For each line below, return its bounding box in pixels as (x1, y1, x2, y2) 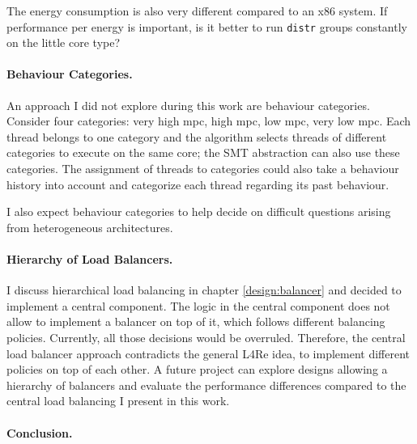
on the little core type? (6, 34, 121, 51)
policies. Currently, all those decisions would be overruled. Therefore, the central (6, 328, 406, 345)
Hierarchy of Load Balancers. (6, 250, 173, 267)
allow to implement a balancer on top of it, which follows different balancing (6, 313, 385, 330)
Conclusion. (6, 424, 73, 441)
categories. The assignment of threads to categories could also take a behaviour (6, 160, 399, 177)
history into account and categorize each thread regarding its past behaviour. (6, 175, 389, 192)
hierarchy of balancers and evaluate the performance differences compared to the (6, 376, 406, 393)
